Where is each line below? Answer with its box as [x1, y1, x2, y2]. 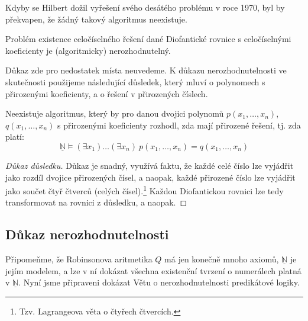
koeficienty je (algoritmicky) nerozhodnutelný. [5, 44, 171, 56]
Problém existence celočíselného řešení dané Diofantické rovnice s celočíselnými [5, 33, 291, 45]
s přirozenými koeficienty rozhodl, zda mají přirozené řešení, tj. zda [57, 118, 301, 131]
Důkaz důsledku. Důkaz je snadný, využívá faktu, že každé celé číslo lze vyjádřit [5, 159, 294, 171]
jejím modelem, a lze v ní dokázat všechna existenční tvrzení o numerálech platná [5, 264, 301, 277]
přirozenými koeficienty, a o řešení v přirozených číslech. [5, 87, 208, 99]
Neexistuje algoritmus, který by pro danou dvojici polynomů [5, 107, 224, 120]
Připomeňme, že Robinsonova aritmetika [5, 253, 153, 265]
